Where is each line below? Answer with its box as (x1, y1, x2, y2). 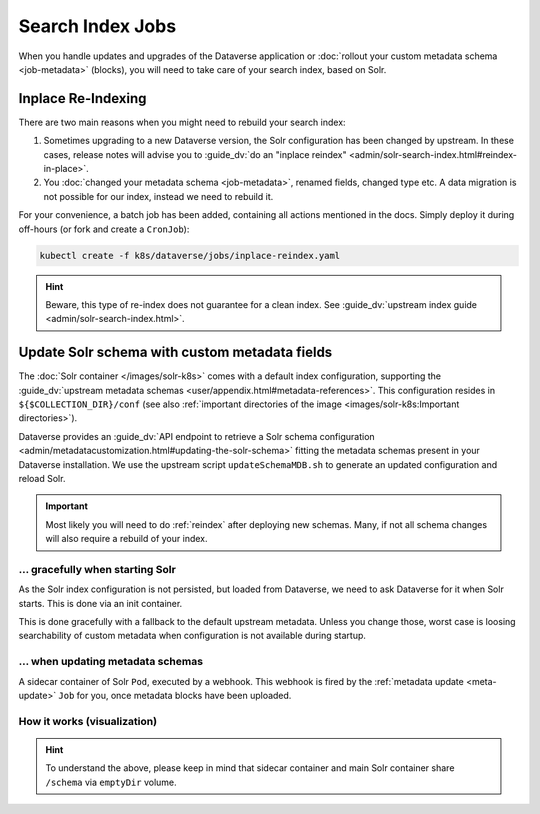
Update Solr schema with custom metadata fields (18, 344, 333, 361)
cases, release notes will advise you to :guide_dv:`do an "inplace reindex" (43, 148, 347, 160)
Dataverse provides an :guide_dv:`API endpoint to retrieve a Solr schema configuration (18, 430, 375, 442)
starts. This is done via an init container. (18, 597, 183, 609)
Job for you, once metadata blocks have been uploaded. (58, 689, 292, 701)
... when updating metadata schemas (18, 655, 204, 669)
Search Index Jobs (18, 15, 177, 37)
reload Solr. (18, 472, 66, 484)
